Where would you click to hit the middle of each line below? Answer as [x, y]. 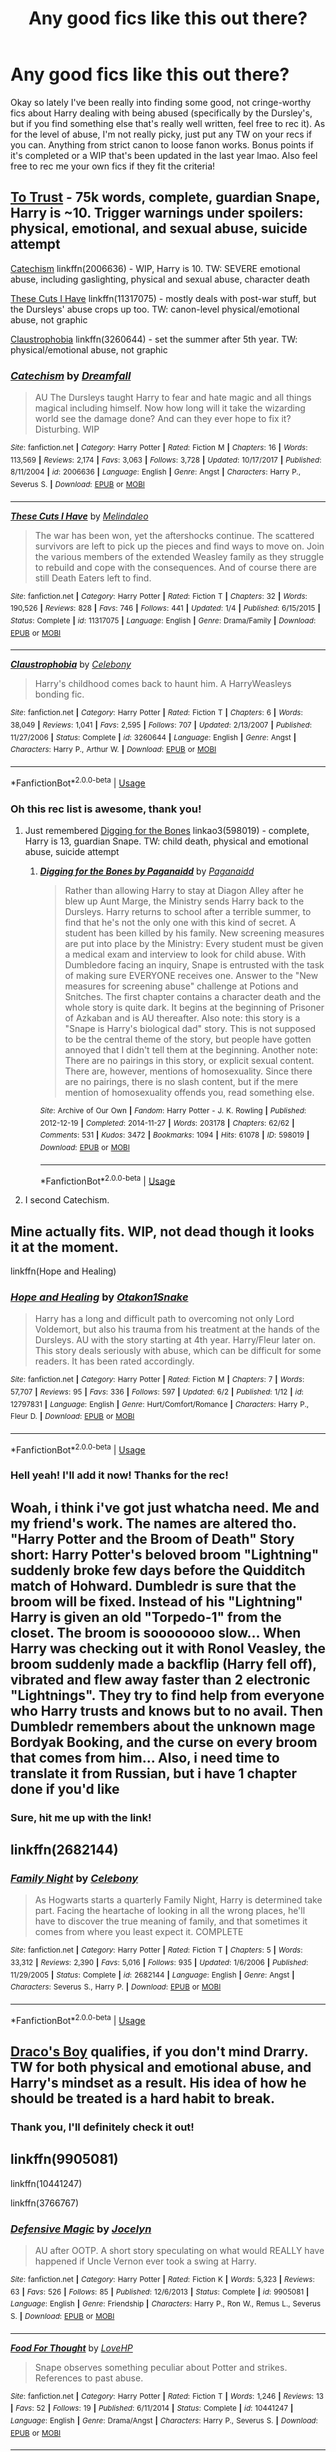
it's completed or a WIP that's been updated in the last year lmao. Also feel [164, 155]
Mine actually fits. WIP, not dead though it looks [162, 1231]
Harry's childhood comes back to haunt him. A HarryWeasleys [163, 684]
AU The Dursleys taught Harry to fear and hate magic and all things [173, 398]
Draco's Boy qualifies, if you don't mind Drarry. [159, 2052]
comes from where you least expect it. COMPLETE [139, 1932]
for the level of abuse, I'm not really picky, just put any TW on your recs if [161, 134]
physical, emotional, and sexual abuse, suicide [159, 228]
